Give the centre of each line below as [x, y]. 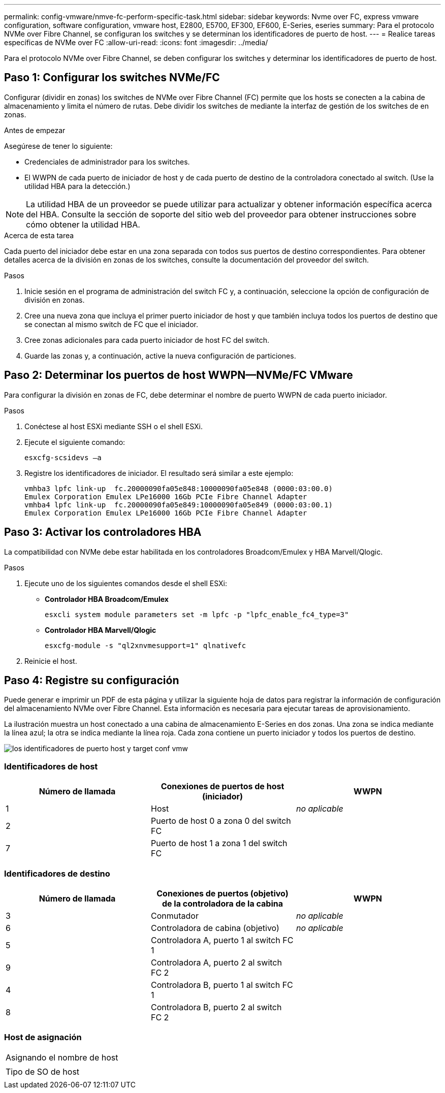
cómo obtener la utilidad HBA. [83, 224]
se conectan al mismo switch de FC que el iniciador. [111, 324]
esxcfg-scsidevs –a [63, 457]
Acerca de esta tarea [39, 235]
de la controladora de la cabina [222, 903]
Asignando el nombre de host [62, 1057]
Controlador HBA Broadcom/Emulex [107, 599]
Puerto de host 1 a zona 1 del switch [219, 843]
